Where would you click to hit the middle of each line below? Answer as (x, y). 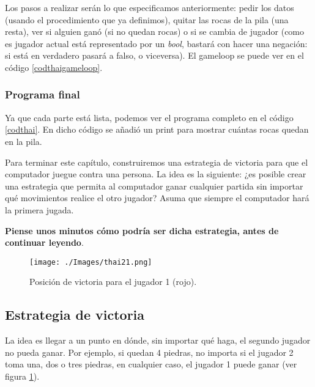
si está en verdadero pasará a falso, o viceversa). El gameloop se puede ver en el (154, 55)
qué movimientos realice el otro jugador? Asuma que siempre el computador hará (157, 198)
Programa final (43, 94)
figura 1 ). (22, 376)
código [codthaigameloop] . (54, 67)
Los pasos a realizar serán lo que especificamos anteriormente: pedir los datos (150, 7)
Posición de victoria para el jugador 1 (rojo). (113, 282)
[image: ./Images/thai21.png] (91, 262)
